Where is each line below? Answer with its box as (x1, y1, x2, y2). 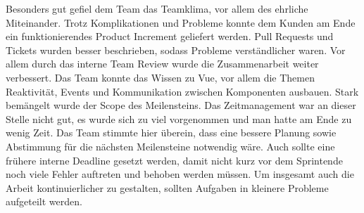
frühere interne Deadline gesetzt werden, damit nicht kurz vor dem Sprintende (6, 153, 343, 167)
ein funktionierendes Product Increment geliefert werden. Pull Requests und (6, 29, 334, 44)
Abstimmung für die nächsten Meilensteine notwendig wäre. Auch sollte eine (6, 138, 335, 153)
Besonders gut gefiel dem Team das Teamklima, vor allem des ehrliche (6, 1, 308, 15)
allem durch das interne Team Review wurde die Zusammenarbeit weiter (6, 56, 319, 71)
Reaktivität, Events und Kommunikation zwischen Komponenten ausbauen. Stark (6, 84, 359, 98)
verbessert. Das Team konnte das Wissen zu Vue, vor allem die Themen (6, 70, 315, 84)
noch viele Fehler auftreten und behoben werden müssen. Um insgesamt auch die (6, 167, 354, 181)
